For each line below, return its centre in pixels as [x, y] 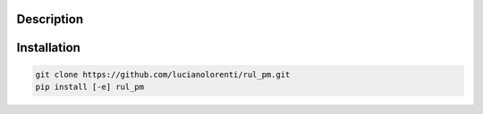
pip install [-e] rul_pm [90, 87]
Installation [48, 48]
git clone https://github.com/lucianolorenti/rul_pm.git [163, 74]
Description [50, 19]
